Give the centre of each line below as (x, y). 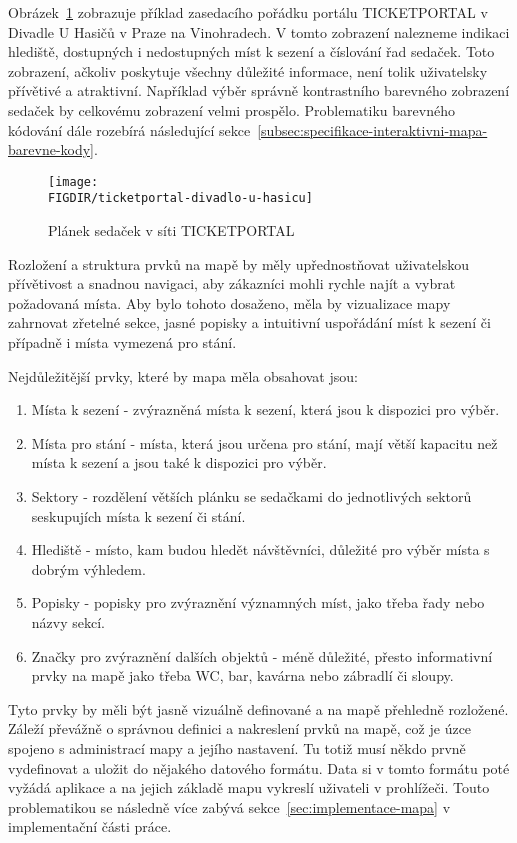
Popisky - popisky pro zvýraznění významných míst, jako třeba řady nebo (258, 602)
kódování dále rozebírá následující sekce (129, 129)
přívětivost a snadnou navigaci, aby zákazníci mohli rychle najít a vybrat (232, 283)
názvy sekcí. (68, 621)
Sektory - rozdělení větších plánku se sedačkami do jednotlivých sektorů (251, 496)
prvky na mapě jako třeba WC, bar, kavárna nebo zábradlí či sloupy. (242, 675)
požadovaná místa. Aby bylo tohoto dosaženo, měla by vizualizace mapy (229, 302)
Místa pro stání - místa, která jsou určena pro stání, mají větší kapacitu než (264, 442)
